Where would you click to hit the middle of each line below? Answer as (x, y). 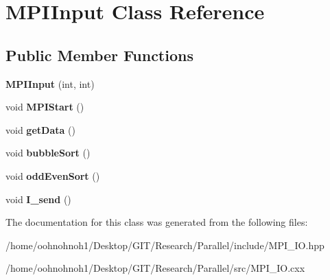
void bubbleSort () (48, 153)
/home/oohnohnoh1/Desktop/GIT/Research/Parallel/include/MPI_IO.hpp (165, 245)
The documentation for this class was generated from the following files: (157, 222)
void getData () (40, 129)
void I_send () (38, 199)
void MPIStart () (45, 107)
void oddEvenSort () (53, 175)
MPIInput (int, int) (50, 83)
